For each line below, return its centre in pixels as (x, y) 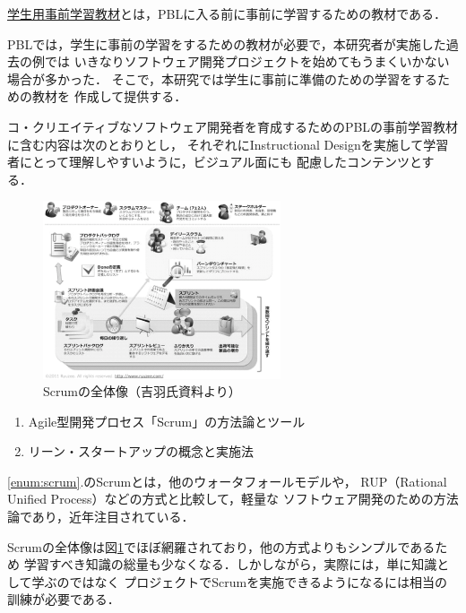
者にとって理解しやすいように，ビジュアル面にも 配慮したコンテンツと (215, 162)
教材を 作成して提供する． (109, 96)
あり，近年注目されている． (113, 517)
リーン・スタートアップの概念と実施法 (141, 451)
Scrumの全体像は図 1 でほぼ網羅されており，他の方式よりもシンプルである (221, 546)
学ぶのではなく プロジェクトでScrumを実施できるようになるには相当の (239, 581)
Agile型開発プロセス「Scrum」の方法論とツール (167, 421)
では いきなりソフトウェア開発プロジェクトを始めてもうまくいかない (247, 61)
